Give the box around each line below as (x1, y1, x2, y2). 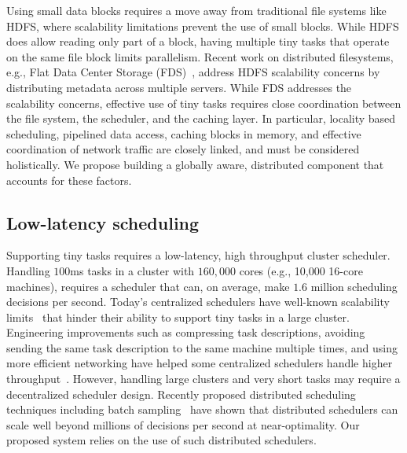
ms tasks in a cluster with (70, 262, 195, 278)
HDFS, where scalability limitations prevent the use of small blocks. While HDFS (6, 17, 399, 34)
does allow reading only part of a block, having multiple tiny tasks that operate (6, 33, 390, 50)
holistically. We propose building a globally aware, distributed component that (6, 156, 384, 172)
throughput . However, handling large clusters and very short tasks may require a (6, 370, 401, 387)
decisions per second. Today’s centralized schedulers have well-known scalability (6, 293, 390, 310)
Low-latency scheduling (6, 210, 200, 234)
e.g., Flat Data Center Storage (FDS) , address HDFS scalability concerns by (6, 64, 380, 80)
